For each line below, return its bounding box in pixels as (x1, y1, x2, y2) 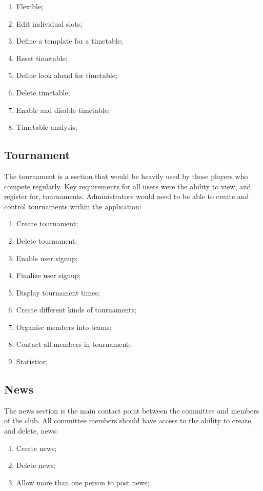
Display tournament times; (16, 287, 100, 298)
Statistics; (16, 356, 47, 367)
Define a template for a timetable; (16, 35, 123, 46)
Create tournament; (16, 218, 78, 229)
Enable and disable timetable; (16, 104, 110, 115)
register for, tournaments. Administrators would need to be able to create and (4, 191, 249, 202)
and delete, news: (4, 425, 58, 436)
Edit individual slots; (16, 18, 83, 29)
